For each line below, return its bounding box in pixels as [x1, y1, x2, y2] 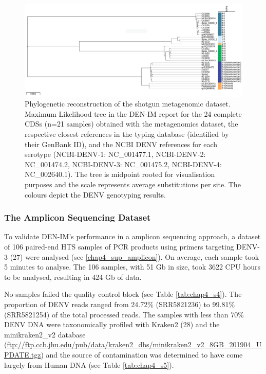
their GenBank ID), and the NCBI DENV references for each [25, 138, 218, 149]
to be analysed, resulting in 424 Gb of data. [4, 271, 142, 282]
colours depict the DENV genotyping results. [25, 189, 166, 200]
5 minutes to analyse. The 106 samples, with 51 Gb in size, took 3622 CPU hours [4, 261, 260, 272]
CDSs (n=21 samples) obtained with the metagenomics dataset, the [25, 118, 238, 129]
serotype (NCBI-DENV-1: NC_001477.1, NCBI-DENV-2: [25, 149, 206, 159]
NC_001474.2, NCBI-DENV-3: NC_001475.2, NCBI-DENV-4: [25, 158, 222, 169]
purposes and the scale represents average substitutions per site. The [25, 179, 241, 190]
